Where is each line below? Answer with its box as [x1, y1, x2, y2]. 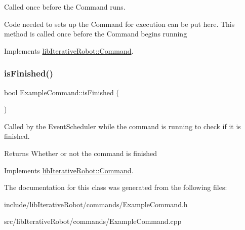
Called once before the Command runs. [4, 2, 126, 12]
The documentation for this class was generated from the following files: [4, 182, 227, 193]
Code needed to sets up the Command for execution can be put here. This [4, 18, 235, 29]
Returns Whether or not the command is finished [4, 147, 157, 158]
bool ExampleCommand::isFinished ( [4, 87, 119, 97]
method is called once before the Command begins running [4, 28, 187, 39]
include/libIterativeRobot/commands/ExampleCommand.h [4, 199, 188, 209]
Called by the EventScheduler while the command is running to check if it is [4, 121, 241, 131]
